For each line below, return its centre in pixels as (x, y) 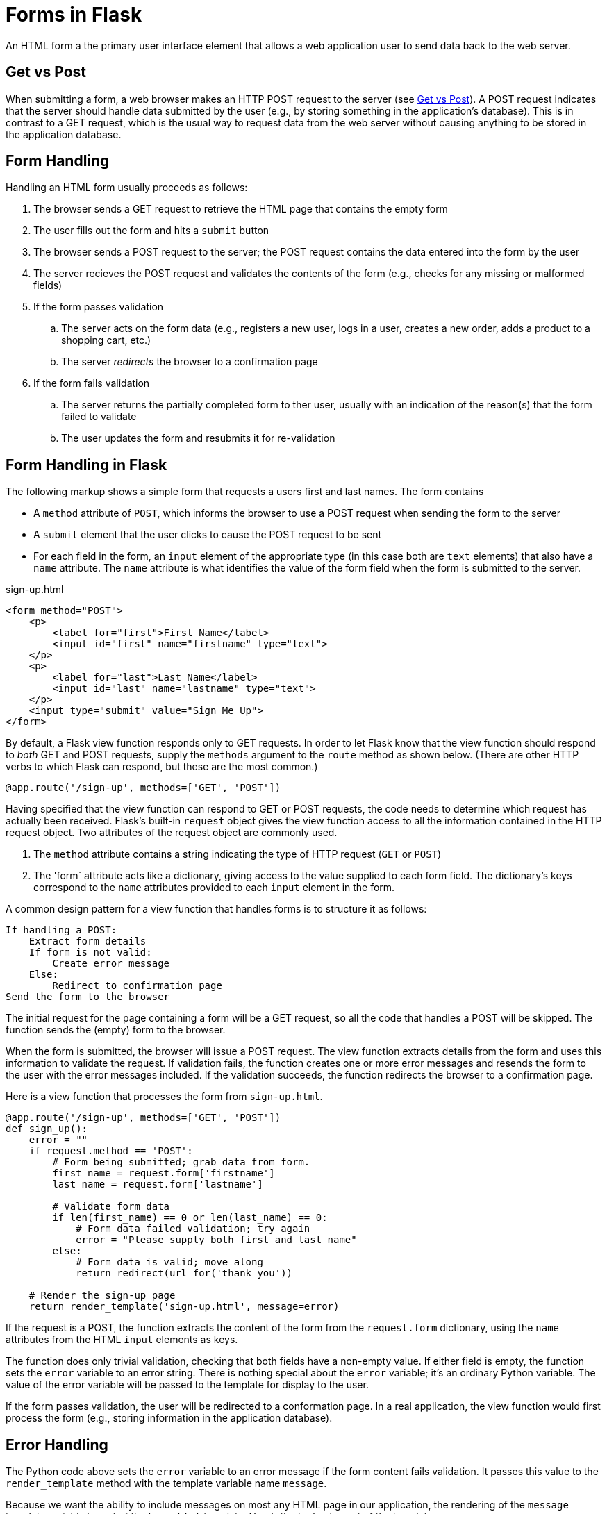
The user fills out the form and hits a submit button (151, 231)
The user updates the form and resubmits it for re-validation (198, 438)
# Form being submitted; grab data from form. (181, 1162)
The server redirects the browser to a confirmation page (190, 362)
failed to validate (99, 417)
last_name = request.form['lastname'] (158, 1184)
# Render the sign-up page (102, 1296)
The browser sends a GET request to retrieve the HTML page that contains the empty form (241, 209)
